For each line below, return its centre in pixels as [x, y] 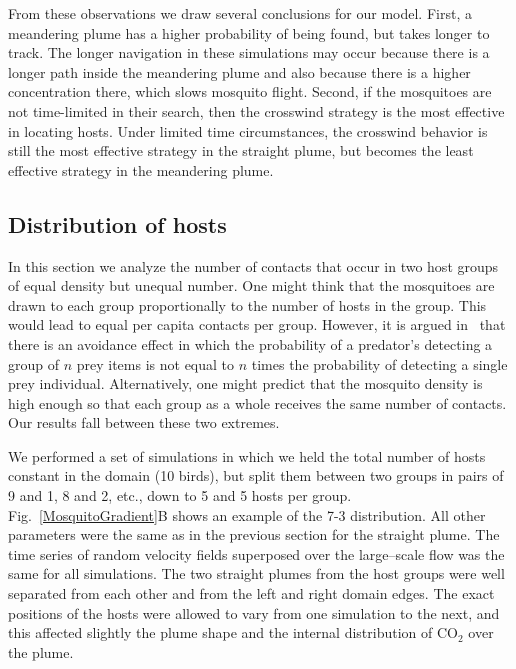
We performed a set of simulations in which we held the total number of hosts [247, 455]
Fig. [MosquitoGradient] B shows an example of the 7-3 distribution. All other [247, 514]
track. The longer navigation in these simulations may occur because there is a [249, 52]
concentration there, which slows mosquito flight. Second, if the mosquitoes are [250, 91]
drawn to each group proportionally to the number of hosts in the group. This [247, 304]
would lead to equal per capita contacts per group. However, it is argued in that [257, 324]
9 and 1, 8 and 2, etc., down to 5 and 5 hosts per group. [180, 495]
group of [34, 363]
